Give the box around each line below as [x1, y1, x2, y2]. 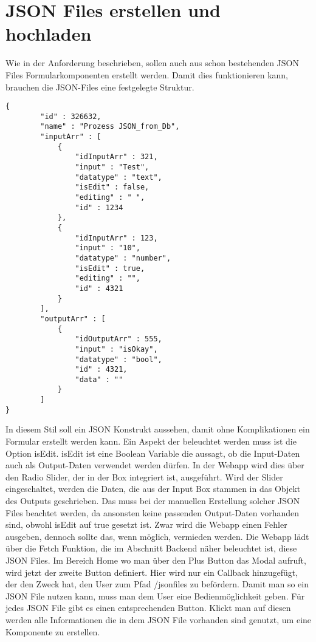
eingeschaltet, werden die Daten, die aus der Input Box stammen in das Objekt [5, 482, 301, 495]
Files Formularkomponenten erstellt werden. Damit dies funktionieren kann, [5, 68, 288, 81]
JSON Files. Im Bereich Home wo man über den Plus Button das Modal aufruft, [5, 553, 306, 566]
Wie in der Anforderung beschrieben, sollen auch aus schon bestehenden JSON [5, 56, 299, 69]
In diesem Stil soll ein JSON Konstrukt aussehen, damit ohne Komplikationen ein [5, 423, 310, 435]
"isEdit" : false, [75, 183, 149, 192]
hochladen [5, 21, 92, 46]
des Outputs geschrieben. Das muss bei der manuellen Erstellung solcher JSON [5, 494, 300, 507]
